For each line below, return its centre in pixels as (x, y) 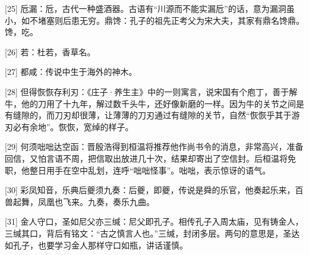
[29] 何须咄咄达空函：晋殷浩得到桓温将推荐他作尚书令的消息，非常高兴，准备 (154, 147)
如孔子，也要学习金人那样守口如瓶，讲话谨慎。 (96, 245)
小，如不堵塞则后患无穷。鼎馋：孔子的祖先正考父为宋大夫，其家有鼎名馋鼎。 (154, 20)
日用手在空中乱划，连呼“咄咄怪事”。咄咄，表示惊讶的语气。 (154, 170)
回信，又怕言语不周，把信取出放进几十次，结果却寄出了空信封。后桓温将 (146, 158)
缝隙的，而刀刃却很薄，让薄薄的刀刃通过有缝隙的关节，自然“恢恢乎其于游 (156, 115)
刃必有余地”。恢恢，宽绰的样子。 (69, 126)
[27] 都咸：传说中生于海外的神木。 (71, 72)
